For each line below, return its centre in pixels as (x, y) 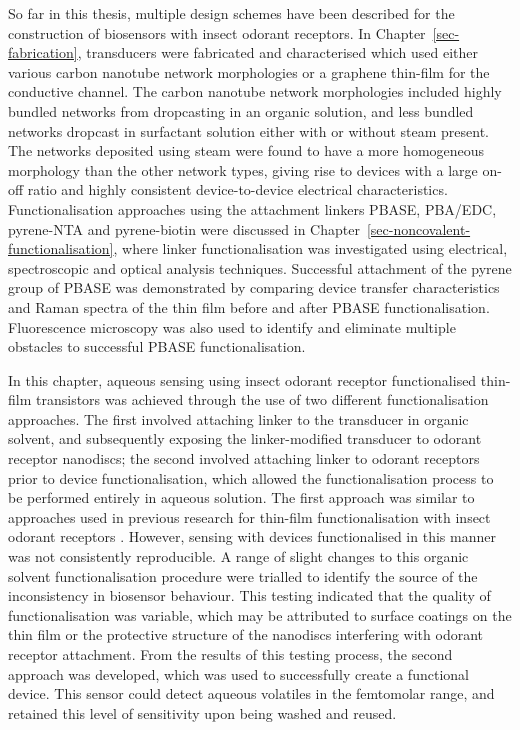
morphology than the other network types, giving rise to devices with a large (243, 169)
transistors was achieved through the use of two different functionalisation (262, 399)
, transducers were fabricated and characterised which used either (278, 52)
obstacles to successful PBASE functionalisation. (157, 346)
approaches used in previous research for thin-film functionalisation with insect (249, 516)
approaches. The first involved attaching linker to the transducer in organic (238, 418)
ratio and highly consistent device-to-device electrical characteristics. (237, 189)
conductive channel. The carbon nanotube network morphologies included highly (255, 91)
